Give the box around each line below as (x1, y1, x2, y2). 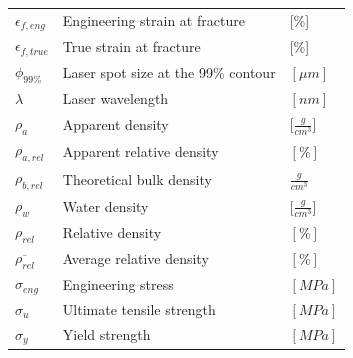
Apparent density (62, 113, 169, 134)
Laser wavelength (62, 88, 169, 109)
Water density (62, 195, 149, 216)
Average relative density (62, 247, 209, 268)
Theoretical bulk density (62, 168, 212, 189)
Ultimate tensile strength (62, 299, 216, 320)
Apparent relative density (62, 140, 219, 161)
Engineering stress (62, 273, 174, 294)
